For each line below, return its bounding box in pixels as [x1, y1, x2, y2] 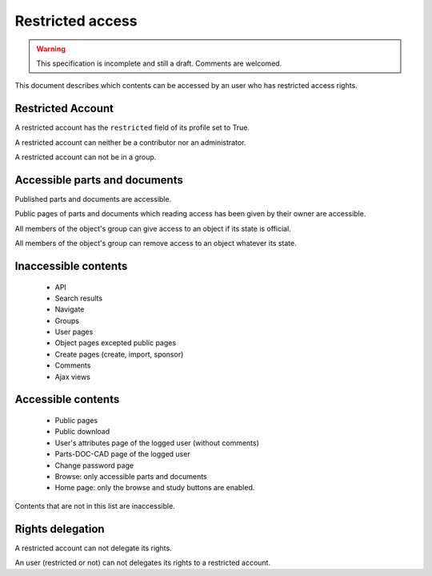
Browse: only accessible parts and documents [54, 471, 207, 481]
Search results [54, 293, 103, 303]
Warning [36, 44, 66, 54]
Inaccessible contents [14, 259, 128, 272]
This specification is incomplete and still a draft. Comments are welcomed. [36, 58, 282, 68]
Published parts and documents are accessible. [14, 194, 172, 203]
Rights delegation [14, 522, 105, 536]
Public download [54, 427, 110, 437]
